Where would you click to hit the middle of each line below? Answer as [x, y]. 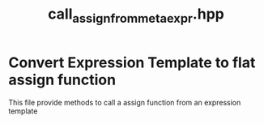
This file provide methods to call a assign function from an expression [125, 102]
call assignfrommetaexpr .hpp [136, 15]
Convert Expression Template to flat [132, 62]
